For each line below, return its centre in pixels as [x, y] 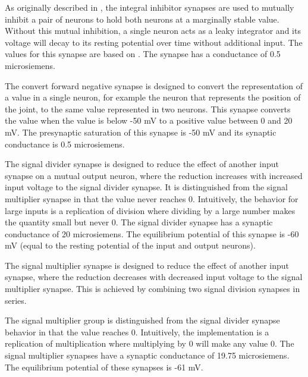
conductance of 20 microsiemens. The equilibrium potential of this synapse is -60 [152, 233]
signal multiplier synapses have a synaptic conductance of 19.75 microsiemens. [147, 355]
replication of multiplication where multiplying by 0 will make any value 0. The [150, 343]
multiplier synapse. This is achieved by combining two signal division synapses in [153, 289]
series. [16, 300]
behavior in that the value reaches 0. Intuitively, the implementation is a [137, 332]
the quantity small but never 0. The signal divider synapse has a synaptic [139, 222]
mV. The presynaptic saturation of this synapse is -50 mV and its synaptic [141, 132]
